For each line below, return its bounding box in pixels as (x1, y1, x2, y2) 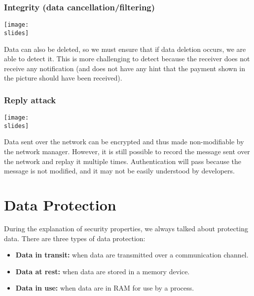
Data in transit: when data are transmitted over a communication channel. (15, 250, 249, 260)
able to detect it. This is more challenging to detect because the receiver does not (4, 53, 250, 64)
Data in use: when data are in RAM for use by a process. (15, 283, 194, 293)
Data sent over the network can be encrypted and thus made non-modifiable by (4, 136, 244, 147)
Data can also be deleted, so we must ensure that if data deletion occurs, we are (4, 43, 246, 54)
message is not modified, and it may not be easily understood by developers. (4, 166, 235, 176)
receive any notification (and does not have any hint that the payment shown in (4, 63, 246, 73)
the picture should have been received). (4, 73, 122, 83)
